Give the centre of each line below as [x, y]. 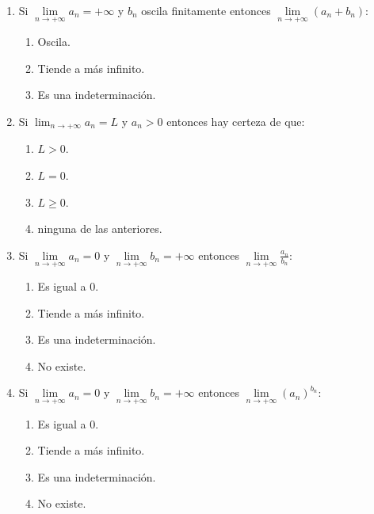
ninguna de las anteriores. [100, 228]
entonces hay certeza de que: [236, 121]
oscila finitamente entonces [206, 10]
